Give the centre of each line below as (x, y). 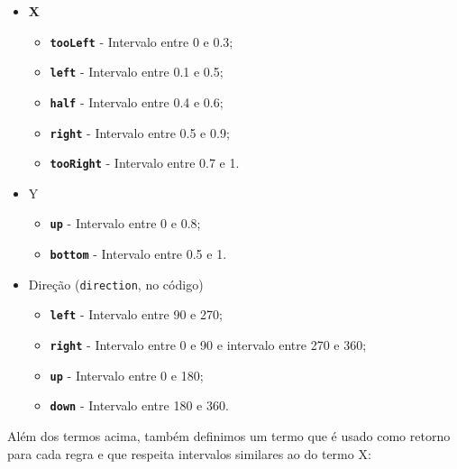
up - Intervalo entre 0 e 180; (127, 375)
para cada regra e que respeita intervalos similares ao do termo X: (189, 453)
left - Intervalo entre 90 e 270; (136, 314)
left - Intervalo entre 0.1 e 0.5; (137, 72)
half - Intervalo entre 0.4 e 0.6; (137, 101)
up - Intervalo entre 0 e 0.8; (125, 223)
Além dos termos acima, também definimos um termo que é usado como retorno (229, 436)
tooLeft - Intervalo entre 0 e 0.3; (142, 41)
